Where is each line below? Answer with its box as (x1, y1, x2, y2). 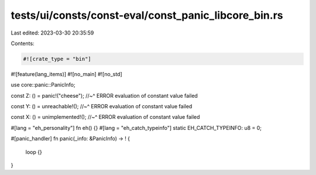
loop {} (25, 148, 42, 155)
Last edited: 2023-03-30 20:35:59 (11, 29, 94, 36)
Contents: (11, 40, 35, 47)
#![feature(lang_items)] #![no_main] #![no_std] (11, 70, 122, 77)
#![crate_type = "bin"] (23, 56, 92, 62)
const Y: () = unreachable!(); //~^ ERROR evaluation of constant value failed (11, 103, 193, 110)
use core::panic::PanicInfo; (11, 81, 75, 88)
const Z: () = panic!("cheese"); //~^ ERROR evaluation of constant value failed (11, 92, 198, 99)
